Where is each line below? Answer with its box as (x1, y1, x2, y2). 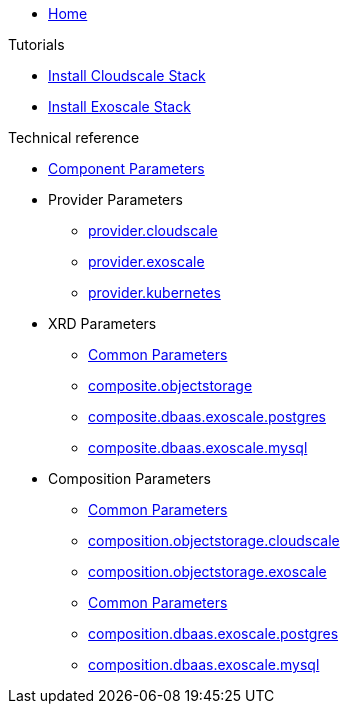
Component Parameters (48, 160, 205, 177)
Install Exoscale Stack (48, 98, 191, 115)
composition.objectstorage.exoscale (88, 563, 327, 580)
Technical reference (8, 129, 140, 146)
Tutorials (8, 36, 65, 53)
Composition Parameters (48, 470, 211, 487)
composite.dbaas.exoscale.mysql (88, 439, 308, 456)
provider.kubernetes (88, 284, 221, 301)
